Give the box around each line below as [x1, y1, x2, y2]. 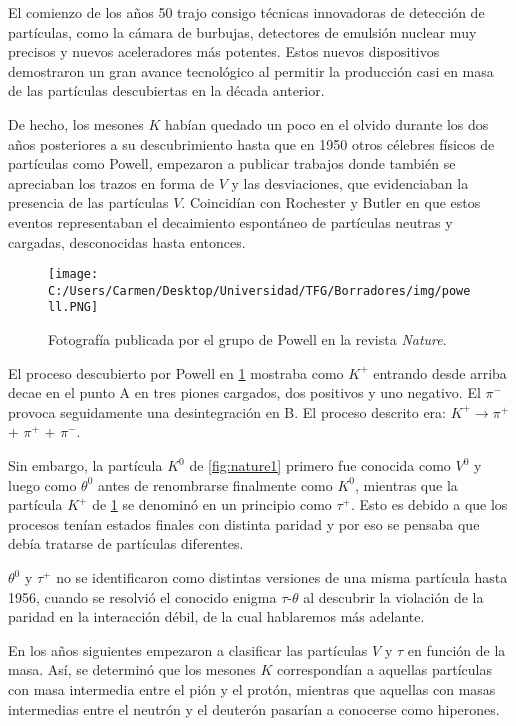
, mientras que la [355, 474, 458, 495]
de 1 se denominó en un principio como [92, 494, 332, 515]
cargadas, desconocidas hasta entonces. [8, 231, 246, 252]
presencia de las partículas [8, 192, 169, 213]
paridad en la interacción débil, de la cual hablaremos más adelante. [8, 606, 425, 627]
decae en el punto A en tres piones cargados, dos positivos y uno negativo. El [8, 382, 481, 403]
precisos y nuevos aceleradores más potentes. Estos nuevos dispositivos [8, 41, 440, 62]
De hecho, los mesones [8, 113, 144, 134]
